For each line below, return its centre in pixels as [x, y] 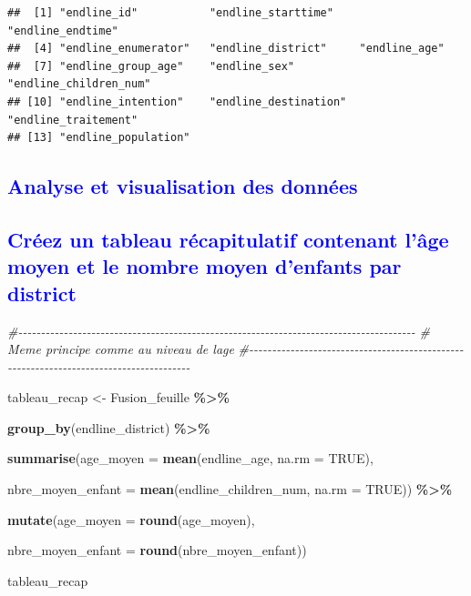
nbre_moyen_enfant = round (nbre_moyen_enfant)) [157, 550]
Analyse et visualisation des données [183, 186]
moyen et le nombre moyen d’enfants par [205, 266]
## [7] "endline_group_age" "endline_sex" [151, 66]
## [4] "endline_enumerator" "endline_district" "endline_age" [226, 49]
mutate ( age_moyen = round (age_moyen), [131, 519]
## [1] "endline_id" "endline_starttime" [170, 13]
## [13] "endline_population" [99, 138]
